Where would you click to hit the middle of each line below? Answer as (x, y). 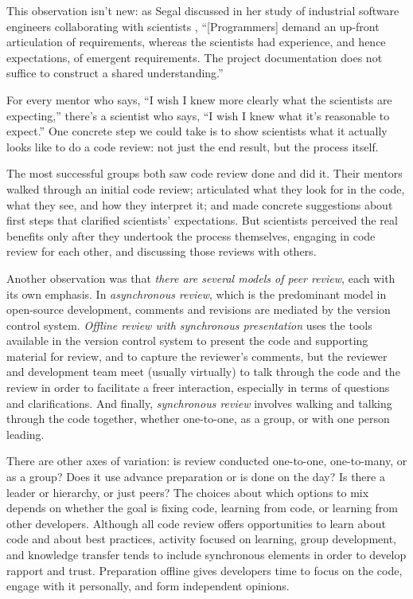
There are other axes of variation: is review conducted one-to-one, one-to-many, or (207, 461)
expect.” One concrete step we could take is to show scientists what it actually (197, 131)
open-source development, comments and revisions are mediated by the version (199, 309)
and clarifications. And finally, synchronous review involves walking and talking (199, 403)
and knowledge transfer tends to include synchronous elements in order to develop (206, 554)
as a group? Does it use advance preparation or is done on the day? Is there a (196, 477)
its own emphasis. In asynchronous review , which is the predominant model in (197, 294)
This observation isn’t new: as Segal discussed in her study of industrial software (203, 10)
